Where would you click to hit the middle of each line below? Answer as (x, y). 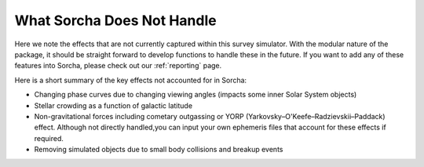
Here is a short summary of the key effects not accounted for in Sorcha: (131, 80)
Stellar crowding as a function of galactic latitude (113, 105)
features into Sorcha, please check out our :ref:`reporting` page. (118, 66)
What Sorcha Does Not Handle (115, 20)
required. (49, 138)
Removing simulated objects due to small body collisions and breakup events (159, 150)
